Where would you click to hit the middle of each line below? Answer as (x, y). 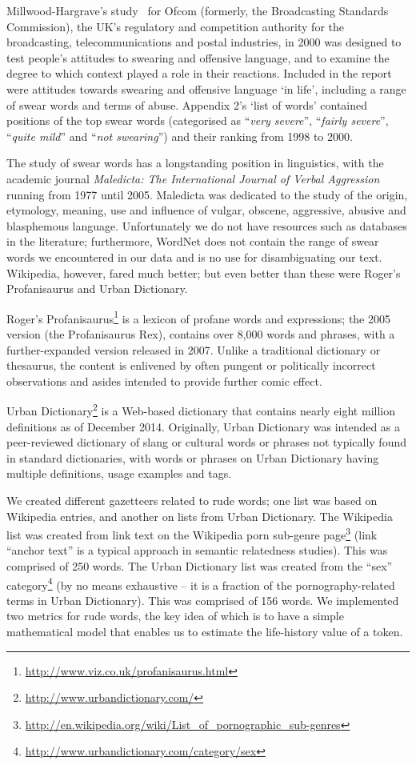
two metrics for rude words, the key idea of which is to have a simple (175, 616)
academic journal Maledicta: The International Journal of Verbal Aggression (193, 178)
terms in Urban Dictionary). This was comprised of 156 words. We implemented (203, 600)
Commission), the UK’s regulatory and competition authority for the (175, 26)
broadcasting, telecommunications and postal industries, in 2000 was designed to (204, 42)
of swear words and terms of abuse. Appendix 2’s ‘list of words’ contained (187, 104)
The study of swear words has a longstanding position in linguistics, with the (195, 163)
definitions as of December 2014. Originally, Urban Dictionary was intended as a (204, 426)
